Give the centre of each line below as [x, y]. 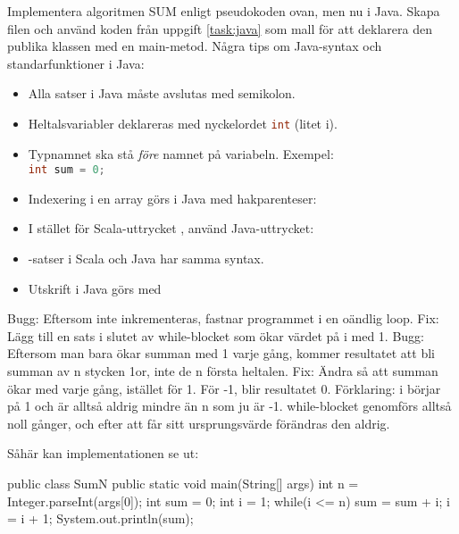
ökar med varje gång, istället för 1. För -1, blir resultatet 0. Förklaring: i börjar [224, 388]
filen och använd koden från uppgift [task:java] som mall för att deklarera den [220, 28]
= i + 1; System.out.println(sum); [100, 518]
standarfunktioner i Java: [76, 63]
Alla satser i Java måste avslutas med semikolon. [162, 93]
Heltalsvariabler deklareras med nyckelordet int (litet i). [183, 123]
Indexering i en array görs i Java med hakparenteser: [172, 198]
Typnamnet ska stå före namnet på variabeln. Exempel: [181, 153]
